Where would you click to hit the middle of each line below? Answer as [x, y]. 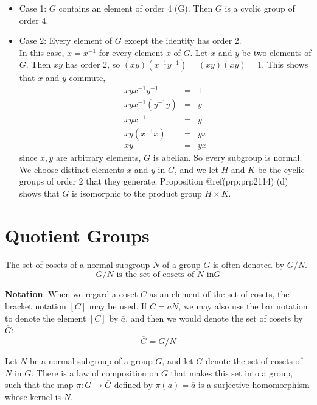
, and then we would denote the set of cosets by [214, 318]
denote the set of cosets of [254, 360]
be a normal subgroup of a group [91, 360]
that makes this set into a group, [232, 372]
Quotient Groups [77, 235]
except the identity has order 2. [183, 40]
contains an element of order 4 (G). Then [136, 8]
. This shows [285, 64]
